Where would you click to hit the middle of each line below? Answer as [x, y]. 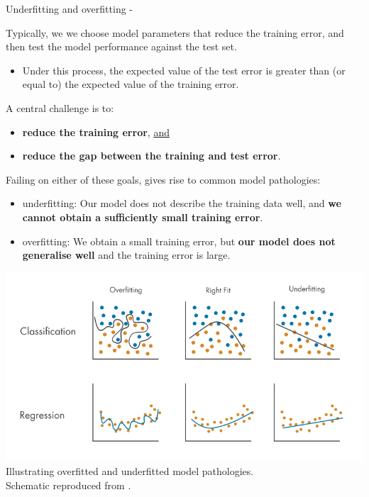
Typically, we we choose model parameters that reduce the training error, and [175, 32]
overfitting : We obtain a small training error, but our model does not [179, 241]
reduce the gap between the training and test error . [152, 156]
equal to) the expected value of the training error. [131, 84]
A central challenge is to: [60, 107]
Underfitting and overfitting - [70, 9]
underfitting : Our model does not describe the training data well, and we [182, 203]
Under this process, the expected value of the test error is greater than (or [184, 70]
